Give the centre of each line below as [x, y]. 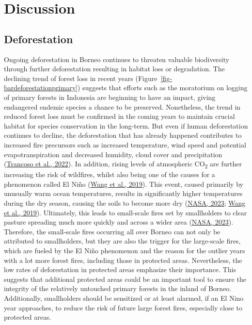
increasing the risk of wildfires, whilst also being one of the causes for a [110, 174]
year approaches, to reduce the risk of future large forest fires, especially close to [123, 307]
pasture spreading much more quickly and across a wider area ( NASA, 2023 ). [119, 222]
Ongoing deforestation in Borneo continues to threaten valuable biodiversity [117, 59]
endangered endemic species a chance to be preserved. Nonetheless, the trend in [122, 106]
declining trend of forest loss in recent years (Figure [81, 78]
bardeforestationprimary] [41, 88]
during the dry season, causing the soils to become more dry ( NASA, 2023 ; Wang [125, 203]
